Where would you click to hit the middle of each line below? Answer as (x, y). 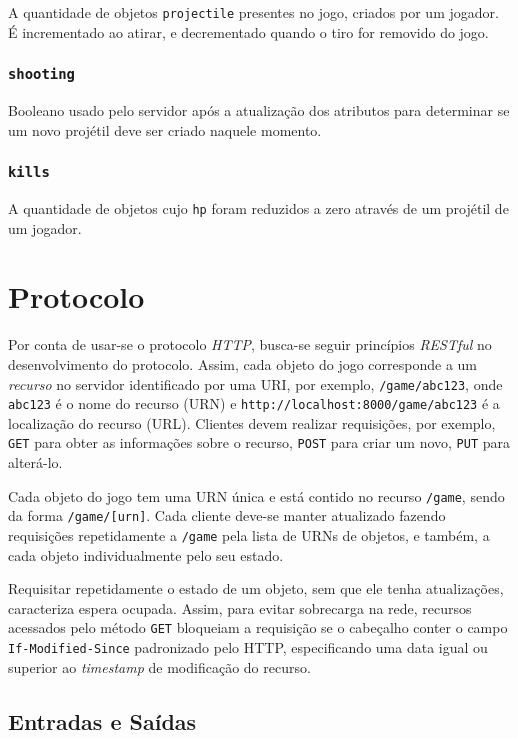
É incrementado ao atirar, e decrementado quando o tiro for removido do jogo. (248, 31)
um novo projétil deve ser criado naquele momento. (165, 129)
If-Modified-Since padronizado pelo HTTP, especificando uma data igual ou (248, 647)
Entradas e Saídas (102, 720)
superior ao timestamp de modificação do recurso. (159, 666)
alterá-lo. (35, 462)
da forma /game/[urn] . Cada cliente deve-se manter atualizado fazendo (227, 515)
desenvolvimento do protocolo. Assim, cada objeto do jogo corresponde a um (243, 363)
